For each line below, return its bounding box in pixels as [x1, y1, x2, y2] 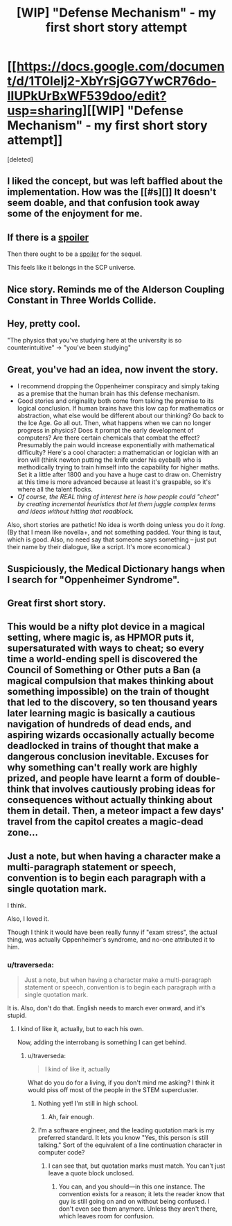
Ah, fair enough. [48, 1113, 95, 1121]
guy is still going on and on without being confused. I [58, 1198, 210, 1206]
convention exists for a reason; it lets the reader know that [58, 1190, 225, 1198]
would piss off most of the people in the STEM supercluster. [27, 1086, 199, 1094]
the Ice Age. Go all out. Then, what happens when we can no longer [17, 419, 211, 427]
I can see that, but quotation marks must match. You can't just [48, 1162, 226, 1170]
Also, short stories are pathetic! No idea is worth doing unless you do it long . [7, 521, 226, 529]
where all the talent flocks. [17, 485, 93, 494]
